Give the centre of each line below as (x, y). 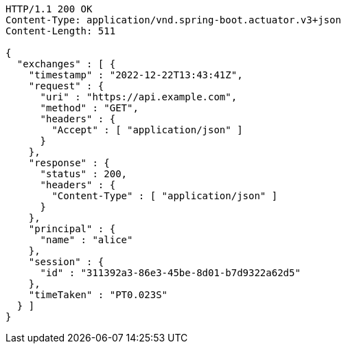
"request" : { (66, 86)
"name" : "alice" (86, 240)
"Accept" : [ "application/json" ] (147, 130)
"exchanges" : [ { (66, 64)
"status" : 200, (84, 174)
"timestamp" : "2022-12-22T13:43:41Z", (136, 75)
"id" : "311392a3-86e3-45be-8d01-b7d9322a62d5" (170, 273)
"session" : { (66, 262)
